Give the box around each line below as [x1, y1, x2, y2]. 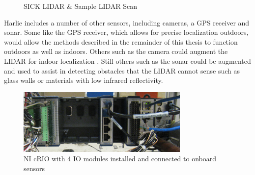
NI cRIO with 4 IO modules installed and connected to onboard [24, 153, 216, 164]
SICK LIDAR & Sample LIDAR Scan [24, 1, 137, 11]
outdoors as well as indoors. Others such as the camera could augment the [4, 46, 228, 56]
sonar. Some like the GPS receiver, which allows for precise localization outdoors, [4, 27, 249, 37]
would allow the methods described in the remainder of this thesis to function [4, 36, 238, 47]
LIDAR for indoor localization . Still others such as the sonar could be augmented [4, 55, 251, 66]
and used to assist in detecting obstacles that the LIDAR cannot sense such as [4, 65, 240, 75]
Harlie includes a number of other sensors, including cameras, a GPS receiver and [4, 17, 250, 27]
